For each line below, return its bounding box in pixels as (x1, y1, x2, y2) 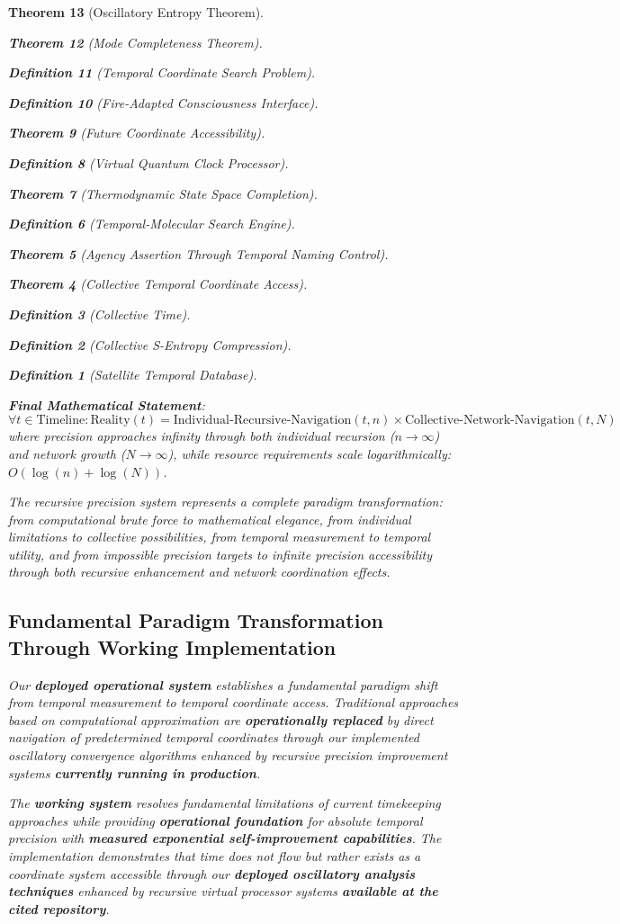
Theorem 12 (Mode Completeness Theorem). (8, 32, 263, 51)
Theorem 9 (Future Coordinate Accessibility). (8, 123, 265, 142)
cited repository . (8, 899, 110, 918)
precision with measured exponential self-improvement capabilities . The (8, 829, 442, 848)
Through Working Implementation (8, 632, 337, 660)
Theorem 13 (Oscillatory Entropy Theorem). (8, 3, 264, 21)
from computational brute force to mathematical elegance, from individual (8, 509, 411, 528)
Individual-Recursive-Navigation (173, 414, 352, 427)
